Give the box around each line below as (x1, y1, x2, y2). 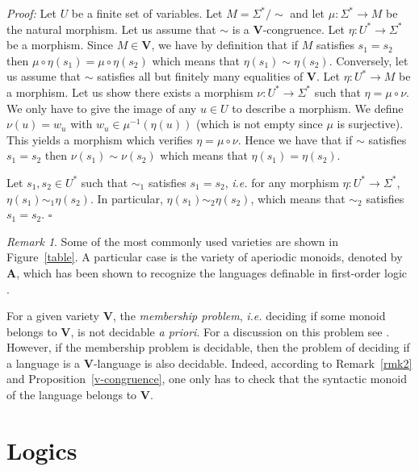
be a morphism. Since (6, 36, 113, 53)
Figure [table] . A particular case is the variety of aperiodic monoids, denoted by (6, 248, 403, 265)
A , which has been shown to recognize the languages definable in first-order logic (6, 264, 408, 281)
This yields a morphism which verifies (6, 131, 193, 148)
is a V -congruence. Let (232, 20, 345, 37)
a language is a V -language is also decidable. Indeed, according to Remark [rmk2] (6, 354, 413, 371)
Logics (6, 433, 78, 466)
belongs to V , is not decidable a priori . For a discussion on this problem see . (6, 323, 390, 340)
